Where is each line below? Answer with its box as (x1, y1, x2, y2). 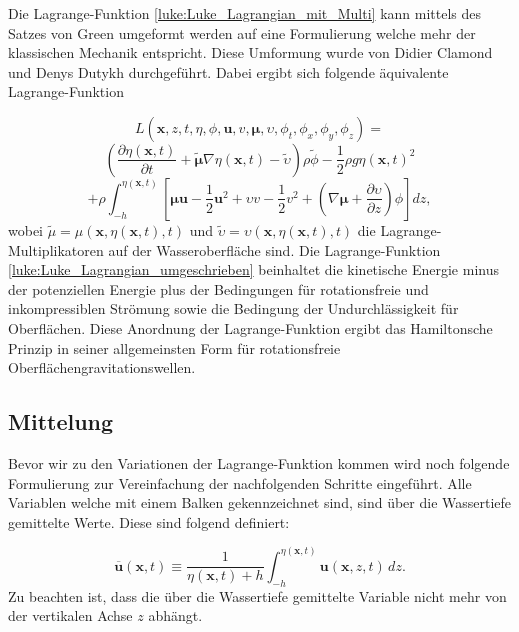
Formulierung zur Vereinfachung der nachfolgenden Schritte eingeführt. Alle (8, 472, 472, 493)
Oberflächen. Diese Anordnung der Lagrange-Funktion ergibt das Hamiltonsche (8, 317, 493, 338)
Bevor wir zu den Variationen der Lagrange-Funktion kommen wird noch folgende (8, 452, 510, 473)
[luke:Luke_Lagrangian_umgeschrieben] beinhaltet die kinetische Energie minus (8, 259, 499, 280)
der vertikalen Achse (8, 605, 133, 626)
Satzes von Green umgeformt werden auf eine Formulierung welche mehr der (8, 22, 476, 43)
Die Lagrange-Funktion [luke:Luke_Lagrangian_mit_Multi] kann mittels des (8, 3, 482, 23)
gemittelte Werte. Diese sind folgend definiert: (8, 511, 290, 532)
